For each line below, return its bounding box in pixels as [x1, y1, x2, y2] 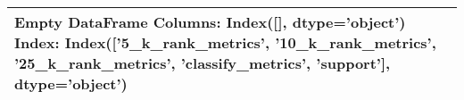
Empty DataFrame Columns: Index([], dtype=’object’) [14, 12, 406, 32]
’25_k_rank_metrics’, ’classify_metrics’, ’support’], [14, 53, 391, 73]
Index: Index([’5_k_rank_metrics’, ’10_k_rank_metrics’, [14, 32, 436, 53]
